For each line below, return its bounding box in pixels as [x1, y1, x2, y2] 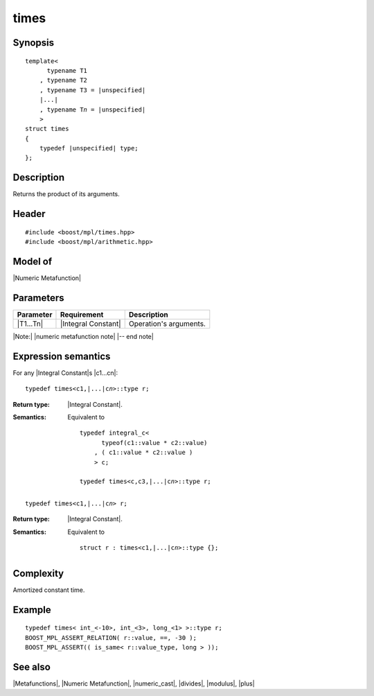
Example [12, 604, 51, 616]
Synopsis [12, 37, 55, 49]
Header [12, 208, 46, 220]
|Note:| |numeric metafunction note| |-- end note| [12, 332, 154, 340]
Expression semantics [12, 350, 111, 362]
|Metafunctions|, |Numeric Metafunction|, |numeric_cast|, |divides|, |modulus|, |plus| [12, 679, 256, 688]
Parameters [12, 292, 64, 304]
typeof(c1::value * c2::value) [101, 439, 208, 446]
